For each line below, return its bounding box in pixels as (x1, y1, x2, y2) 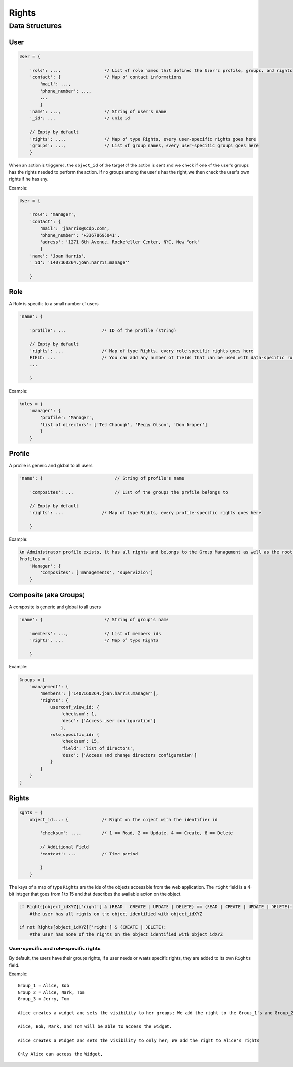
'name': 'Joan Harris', (29, 253, 86, 259)
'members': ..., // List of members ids (29, 631, 161, 636)
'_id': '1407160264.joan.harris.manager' (29, 260, 130, 265)
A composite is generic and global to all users (9, 604, 101, 610)
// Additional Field (40, 844, 89, 850)
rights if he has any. (9, 176, 49, 182)
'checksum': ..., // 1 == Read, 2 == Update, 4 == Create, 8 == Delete (40, 830, 233, 836)
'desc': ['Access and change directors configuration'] (60, 752, 197, 758)
